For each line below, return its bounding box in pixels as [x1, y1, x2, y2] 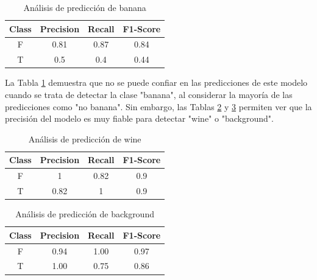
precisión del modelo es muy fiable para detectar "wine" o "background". [5, 112, 274, 125]
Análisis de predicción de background [15, 208, 154, 220]
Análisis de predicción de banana [23, 1, 146, 13]
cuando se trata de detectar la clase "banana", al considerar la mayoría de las [5, 88, 293, 100]
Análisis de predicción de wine [28, 132, 141, 145]
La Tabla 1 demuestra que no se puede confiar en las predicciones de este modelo [5, 76, 308, 89]
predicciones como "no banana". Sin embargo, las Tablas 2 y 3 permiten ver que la [5, 100, 312, 113]
